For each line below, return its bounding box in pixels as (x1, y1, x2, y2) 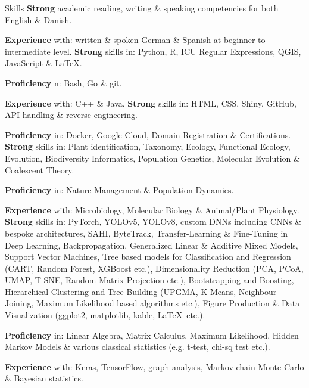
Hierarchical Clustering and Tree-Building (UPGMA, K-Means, (5, 285, 236, 297)
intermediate (5, 45, 51, 57)
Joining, (5, 297, 34, 309)
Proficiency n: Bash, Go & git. (5, 76, 122, 89)
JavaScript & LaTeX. (5, 57, 82, 69)
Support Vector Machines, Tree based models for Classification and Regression (5, 250, 291, 263)
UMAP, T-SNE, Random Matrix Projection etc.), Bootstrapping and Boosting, (5, 274, 294, 286)
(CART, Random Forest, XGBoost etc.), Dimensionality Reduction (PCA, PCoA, (5, 262, 304, 274)
